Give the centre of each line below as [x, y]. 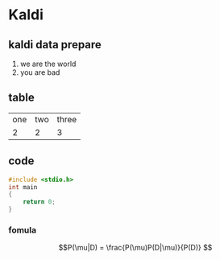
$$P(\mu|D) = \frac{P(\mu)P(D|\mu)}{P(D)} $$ [135, 248]
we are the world [48, 64]
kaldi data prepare [55, 45]
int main [23, 187]
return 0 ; [39, 202]
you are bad [40, 72]
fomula [23, 229]
